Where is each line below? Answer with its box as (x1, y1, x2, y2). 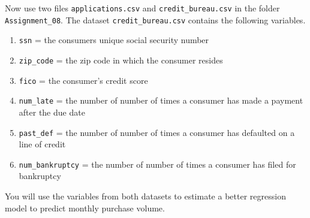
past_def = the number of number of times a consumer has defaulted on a (19, 126, 295, 138)
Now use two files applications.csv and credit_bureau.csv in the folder (5, 2, 280, 14)
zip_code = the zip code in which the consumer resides (19, 53, 223, 66)
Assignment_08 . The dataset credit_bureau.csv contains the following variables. (5, 13, 306, 26)
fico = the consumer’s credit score (19, 74, 148, 86)
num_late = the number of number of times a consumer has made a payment (19, 94, 303, 107)
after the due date (19, 105, 85, 118)
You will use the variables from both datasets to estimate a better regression (5, 190, 286, 202)
